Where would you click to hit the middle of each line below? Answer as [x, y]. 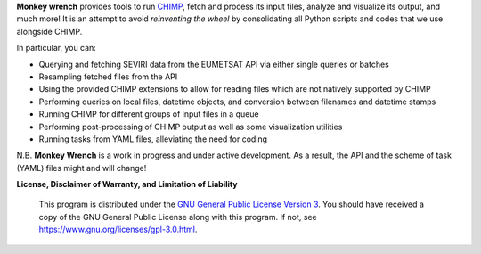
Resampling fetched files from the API [108, 77]
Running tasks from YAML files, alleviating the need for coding [153, 139]
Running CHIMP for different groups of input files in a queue [149, 114]
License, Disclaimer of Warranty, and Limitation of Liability [127, 184]
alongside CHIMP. [49, 31]
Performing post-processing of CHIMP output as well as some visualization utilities [191, 127]
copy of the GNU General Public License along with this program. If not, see [178, 217]
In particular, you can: [57, 48]
